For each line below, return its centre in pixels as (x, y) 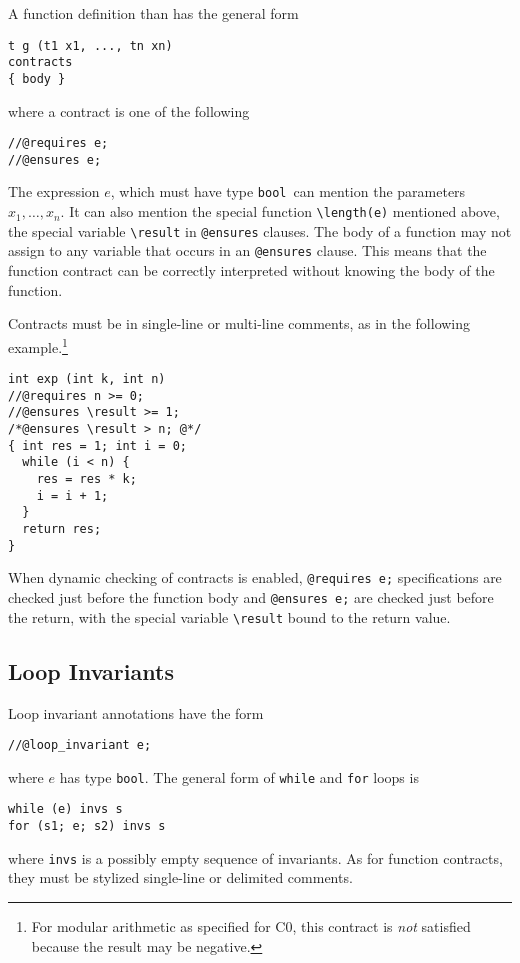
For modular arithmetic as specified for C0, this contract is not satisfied (251, 925)
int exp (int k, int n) (87, 379)
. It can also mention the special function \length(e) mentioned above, (280, 211)
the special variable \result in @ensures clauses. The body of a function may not (260, 230)
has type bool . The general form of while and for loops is (239, 776)
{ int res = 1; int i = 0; (97, 445)
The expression (54, 191)
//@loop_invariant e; (80, 745)
